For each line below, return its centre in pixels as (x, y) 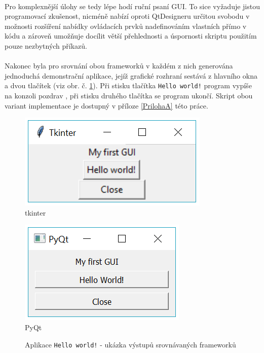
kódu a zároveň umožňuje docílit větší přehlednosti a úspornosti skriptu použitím (131, 36)
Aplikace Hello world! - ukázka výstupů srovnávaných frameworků (130, 344)
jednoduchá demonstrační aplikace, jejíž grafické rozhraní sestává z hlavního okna (131, 75)
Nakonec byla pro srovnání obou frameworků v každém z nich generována (119, 66)
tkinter (35, 212)
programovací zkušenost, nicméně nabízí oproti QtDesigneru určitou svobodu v (127, 16)
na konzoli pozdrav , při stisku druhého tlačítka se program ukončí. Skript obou (129, 95)
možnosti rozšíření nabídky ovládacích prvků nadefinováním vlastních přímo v (126, 26)
